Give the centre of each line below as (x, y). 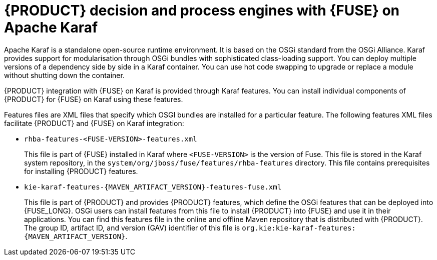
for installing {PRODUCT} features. (81, 171)
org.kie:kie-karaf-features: (299, 228)
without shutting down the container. (64, 75)
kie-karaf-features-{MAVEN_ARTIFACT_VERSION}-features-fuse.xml (153, 187)
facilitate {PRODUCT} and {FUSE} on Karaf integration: (94, 123)
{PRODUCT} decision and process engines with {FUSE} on (202, 10)
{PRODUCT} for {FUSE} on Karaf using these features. (94, 99)
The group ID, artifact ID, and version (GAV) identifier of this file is (132, 227)
